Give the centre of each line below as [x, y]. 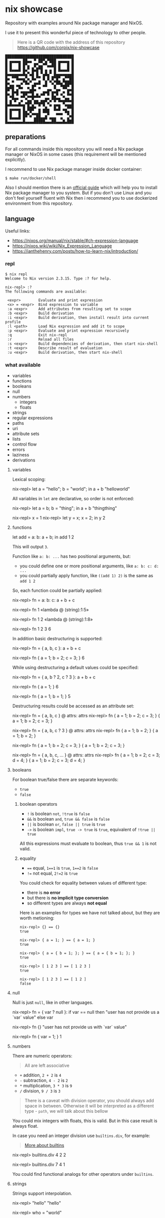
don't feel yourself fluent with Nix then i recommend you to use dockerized [81, 198]
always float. [25, 1126]
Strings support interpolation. [42, 1194]
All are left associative [47, 1066]
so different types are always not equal [67, 903]
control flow [24, 444]
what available [23, 365]
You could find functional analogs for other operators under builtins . [83, 1174]
